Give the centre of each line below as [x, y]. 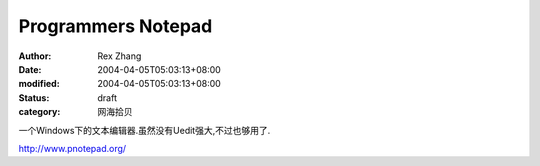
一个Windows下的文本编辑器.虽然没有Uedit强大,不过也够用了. [144, 130]
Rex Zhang [119, 56]
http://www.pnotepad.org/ [72, 148]
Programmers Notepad [115, 26]
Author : [35, 56]
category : [39, 112]
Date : [30, 69]
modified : [39, 84]
